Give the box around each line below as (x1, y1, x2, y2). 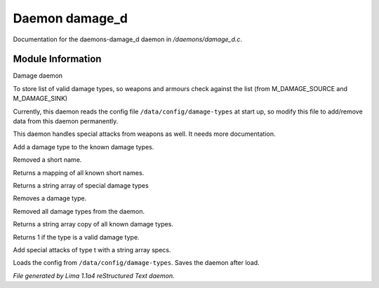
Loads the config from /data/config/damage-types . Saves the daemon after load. (13, 259, 260, 267)
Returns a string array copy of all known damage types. (13, 220, 173, 228)
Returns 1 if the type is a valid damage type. (13, 233, 140, 241)
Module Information (13, 53, 102, 65)
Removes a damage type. (13, 194, 87, 203)
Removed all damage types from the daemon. (13, 207, 145, 215)
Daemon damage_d (13, 11, 128, 26)
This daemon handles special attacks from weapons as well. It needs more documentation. (13, 130, 276, 138)
